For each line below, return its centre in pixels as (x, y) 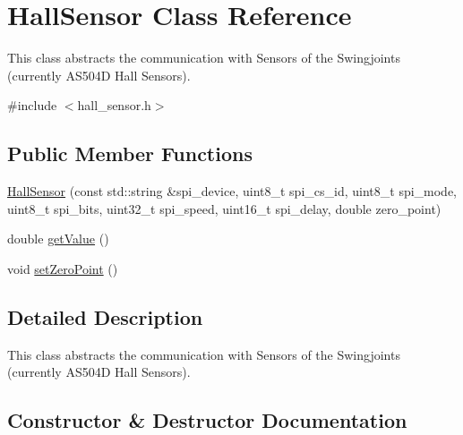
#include (32, 105)
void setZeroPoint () (63, 268)
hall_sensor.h (114, 105)
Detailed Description (105, 316)
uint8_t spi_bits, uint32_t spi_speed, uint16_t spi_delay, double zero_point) (224, 208)
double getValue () (58, 239)
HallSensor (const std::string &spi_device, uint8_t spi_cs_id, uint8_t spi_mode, (232, 191)
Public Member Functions (130, 154)
